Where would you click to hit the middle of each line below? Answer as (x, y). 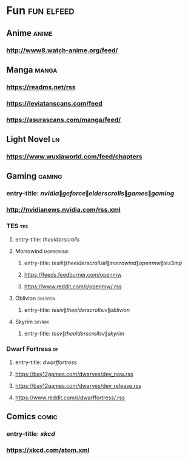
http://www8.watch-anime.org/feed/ (62, 50)
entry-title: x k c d (31, 434)
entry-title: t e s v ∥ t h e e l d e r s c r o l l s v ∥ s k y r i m (74, 333)
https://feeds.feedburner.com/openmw (73, 274)
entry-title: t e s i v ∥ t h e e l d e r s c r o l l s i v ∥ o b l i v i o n (77, 309)
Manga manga (32, 69)
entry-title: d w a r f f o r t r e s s (46, 362)
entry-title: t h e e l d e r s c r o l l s (47, 239)
